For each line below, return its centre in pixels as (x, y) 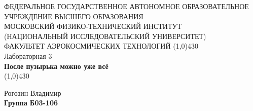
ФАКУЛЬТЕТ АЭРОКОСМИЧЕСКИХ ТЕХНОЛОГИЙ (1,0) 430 (101, 46)
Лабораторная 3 (28, 55)
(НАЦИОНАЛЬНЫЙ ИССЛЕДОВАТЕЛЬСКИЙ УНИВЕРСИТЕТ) (105, 36)
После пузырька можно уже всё (56, 66)
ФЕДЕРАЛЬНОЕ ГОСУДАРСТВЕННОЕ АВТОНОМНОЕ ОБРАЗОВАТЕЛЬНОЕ (126, 6)
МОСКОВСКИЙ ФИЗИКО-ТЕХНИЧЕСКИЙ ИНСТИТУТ (93, 26)
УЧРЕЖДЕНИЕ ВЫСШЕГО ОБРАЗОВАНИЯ (74, 16)
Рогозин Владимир (33, 92)
